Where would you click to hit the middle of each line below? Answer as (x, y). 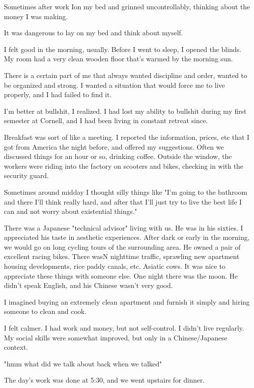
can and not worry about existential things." (71, 211)
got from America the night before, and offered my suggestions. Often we (114, 146)
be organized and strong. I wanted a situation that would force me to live (114, 85)
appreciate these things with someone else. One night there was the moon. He (121, 275)
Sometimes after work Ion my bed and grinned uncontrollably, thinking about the (127, 6)
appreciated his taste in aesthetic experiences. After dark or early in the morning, (127, 237)
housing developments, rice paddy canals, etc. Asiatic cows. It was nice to (115, 266)
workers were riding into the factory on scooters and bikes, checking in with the (124, 166)
